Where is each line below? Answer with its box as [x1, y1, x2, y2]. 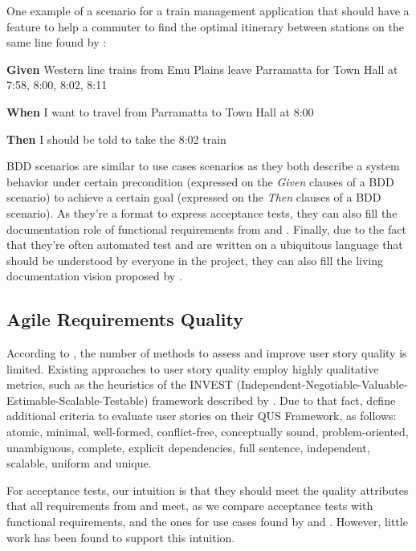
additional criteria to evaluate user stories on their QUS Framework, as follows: [6, 407, 397, 424]
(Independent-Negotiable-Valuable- [236, 376, 408, 393]
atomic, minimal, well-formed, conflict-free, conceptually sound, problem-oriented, [6, 423, 409, 440]
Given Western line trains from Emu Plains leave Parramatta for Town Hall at [6, 60, 398, 77]
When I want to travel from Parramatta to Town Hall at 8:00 [6, 103, 314, 120]
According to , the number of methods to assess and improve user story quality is [6, 345, 407, 361]
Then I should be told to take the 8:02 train [6, 130, 226, 147]
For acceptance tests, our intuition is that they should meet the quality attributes [6, 481, 409, 498]
